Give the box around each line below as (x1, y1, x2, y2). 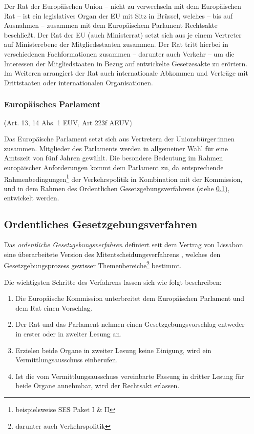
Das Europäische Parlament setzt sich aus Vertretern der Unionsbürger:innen (4, 134, 234, 144)
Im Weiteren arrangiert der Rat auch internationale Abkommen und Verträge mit (4, 68, 248, 78)
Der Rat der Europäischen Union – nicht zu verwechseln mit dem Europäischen (4, 1, 241, 11)
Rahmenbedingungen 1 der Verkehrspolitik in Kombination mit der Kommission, (4, 172, 243, 184)
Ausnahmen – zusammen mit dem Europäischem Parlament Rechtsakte (4, 20, 218, 30)
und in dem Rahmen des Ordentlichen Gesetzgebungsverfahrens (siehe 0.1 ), (4, 183, 230, 193)
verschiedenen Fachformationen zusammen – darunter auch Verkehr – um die (4, 48, 234, 59)
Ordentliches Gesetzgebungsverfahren (4, 217, 198, 232)
